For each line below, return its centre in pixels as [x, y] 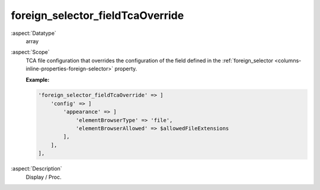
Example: [38, 79]
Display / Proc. [44, 177]
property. [126, 69]
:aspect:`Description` [36, 169]
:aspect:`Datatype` [33, 33]
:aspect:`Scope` [30, 52]
